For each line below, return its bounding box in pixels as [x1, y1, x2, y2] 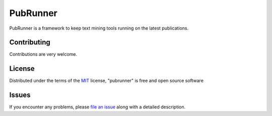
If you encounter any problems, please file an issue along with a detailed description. [9, 104, 186, 110]
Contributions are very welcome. [9, 51, 78, 57]
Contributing [9, 38, 50, 47]
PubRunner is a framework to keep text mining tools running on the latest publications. [9, 25, 189, 31]
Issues [9, 91, 31, 99]
